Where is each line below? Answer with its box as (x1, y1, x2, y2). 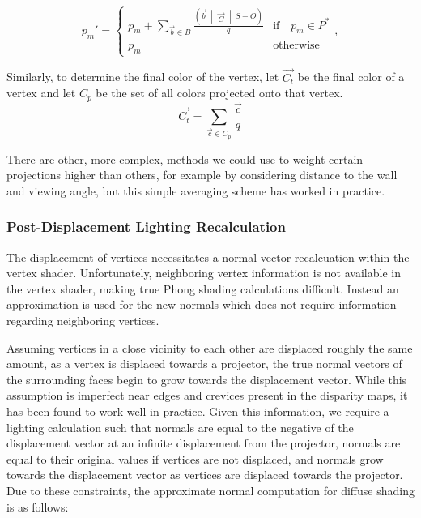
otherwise (273, 40, 320, 52)
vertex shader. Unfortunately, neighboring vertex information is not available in (6, 264, 401, 281)
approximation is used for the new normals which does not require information (6, 296, 397, 313)
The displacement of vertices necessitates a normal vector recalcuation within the (6, 248, 410, 265)
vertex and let (6, 84, 76, 101)
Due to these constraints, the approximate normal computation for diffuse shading (6, 482, 415, 499)
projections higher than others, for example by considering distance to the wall (6, 166, 398, 183)
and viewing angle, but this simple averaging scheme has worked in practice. (6, 182, 385, 199)
